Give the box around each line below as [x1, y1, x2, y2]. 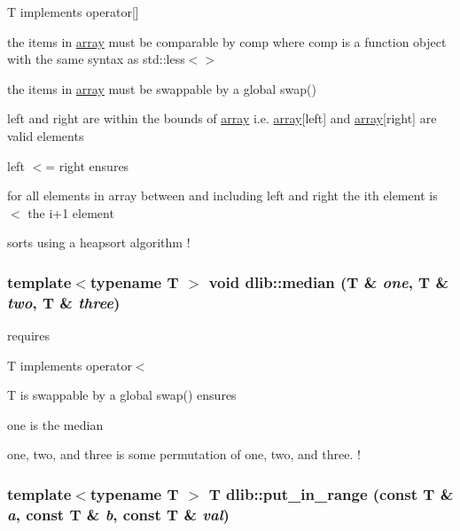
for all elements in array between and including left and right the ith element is [7, 186, 438, 205]
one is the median [7, 415, 104, 433]
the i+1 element [27, 203, 114, 222]
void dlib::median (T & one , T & [208, 270, 449, 293]
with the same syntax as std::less [7, 50, 185, 68]
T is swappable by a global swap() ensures [7, 386, 237, 404]
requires [7, 326, 50, 345]
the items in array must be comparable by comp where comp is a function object [7, 32, 447, 51]
